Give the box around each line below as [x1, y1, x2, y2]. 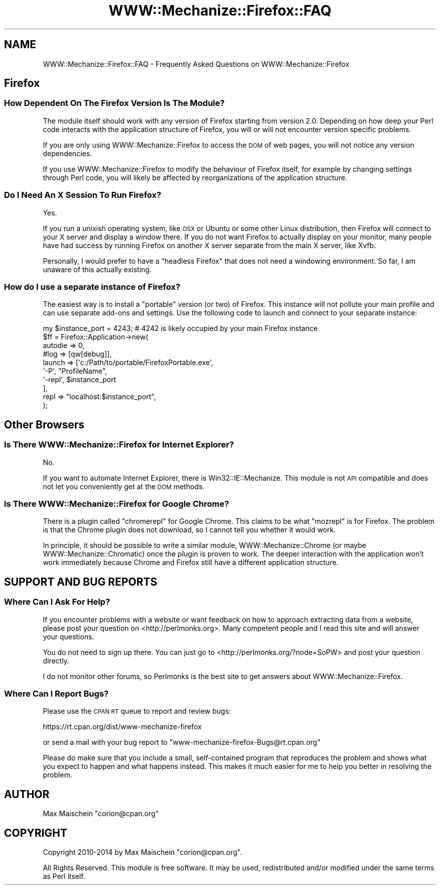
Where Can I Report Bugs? [4, 688, 109, 699]
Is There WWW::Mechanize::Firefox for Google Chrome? [4, 498, 229, 509]
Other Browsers [4, 418, 84, 431]
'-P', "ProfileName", [43, 367, 107, 376]
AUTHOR [4, 788, 50, 801]
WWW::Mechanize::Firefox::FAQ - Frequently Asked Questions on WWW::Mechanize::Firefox [43, 59, 350, 68]
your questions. [43, 632, 94, 641]
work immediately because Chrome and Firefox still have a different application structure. [43, 558, 339, 567]
